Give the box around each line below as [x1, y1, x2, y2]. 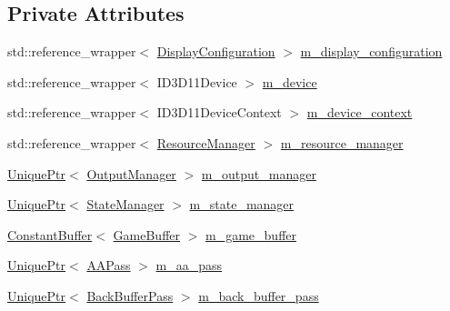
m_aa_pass [155, 256, 223, 275]
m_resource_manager [280, 133, 404, 152]
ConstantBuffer [7, 225, 93, 244]
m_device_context [306, 103, 413, 122]
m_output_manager [201, 164, 316, 183]
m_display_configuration [300, 42, 443, 61]
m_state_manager [189, 195, 295, 214]
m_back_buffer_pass [198, 286, 319, 305]
